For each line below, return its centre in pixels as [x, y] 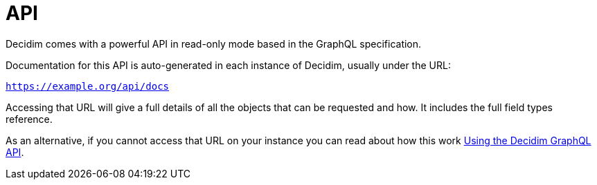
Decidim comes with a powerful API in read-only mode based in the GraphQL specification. [214, 43]
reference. [29, 119]
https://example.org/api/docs [88, 86]
